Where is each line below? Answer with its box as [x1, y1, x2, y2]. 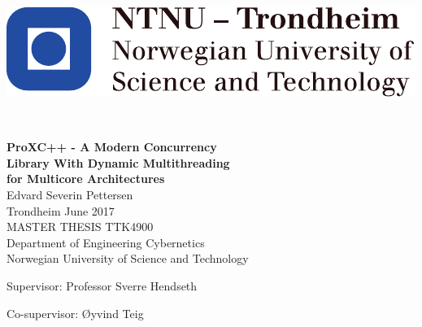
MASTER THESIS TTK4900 [7, 218, 154, 235]
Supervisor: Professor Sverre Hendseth [7, 277, 198, 294]
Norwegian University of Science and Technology [7, 250, 249, 267]
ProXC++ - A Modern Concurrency [7, 138, 217, 155]
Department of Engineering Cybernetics [7, 233, 205, 251]
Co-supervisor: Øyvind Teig [7, 304, 144, 321]
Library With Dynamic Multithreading [7, 154, 230, 171]
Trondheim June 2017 [7, 202, 115, 219]
